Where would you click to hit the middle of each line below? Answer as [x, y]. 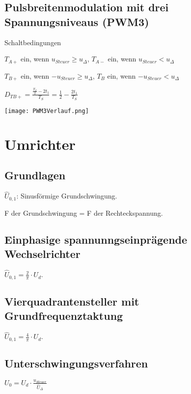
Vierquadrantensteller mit [72, 301]
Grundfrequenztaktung [64, 316]
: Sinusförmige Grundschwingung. [67, 196]
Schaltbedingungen [33, 42]
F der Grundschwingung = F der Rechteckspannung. [84, 212]
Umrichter [40, 144]
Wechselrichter [42, 254]
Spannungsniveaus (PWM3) [77, 21]
